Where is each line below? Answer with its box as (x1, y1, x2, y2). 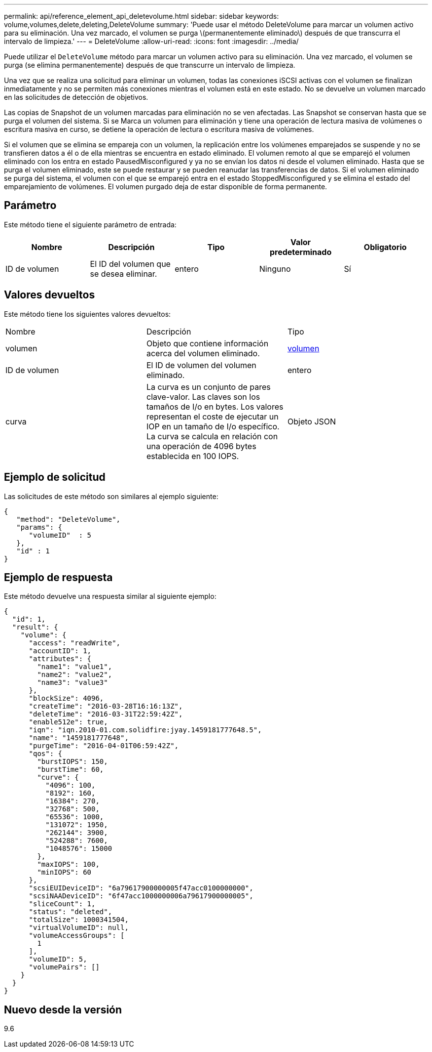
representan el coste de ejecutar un (146, 411, 279, 421)
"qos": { (29, 750, 63, 758)
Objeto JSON (287, 416, 336, 426)
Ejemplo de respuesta (4, 571, 113, 584)
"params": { (16, 523, 63, 531)
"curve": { (37, 773, 79, 782)
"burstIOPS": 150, (37, 757, 108, 766)
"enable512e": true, (29, 718, 108, 726)
